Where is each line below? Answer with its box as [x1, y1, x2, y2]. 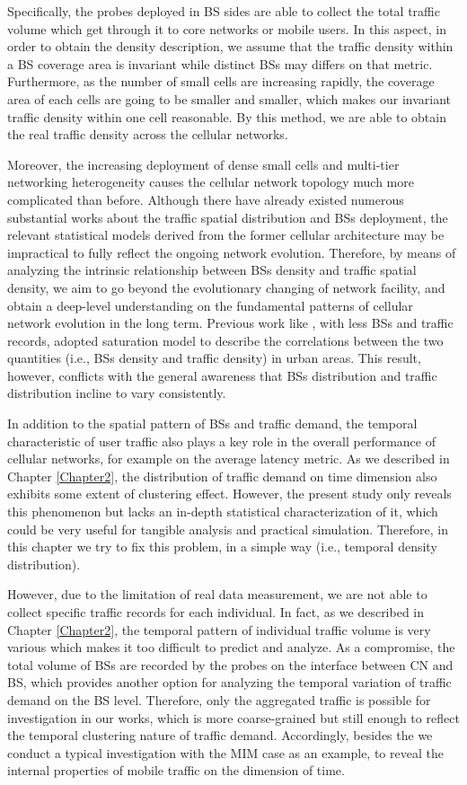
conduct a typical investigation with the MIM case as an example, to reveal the [7, 743, 444, 762]
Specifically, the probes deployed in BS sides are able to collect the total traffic [7, 2, 440, 20]
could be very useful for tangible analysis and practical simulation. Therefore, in [7, 519, 448, 538]
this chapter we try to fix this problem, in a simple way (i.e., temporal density [7, 537, 437, 556]
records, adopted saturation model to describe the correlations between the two [7, 331, 444, 349]
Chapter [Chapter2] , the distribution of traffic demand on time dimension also [7, 466, 437, 485]
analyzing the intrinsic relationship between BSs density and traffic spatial [7, 260, 417, 279]
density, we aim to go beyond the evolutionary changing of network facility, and [7, 278, 445, 296]
